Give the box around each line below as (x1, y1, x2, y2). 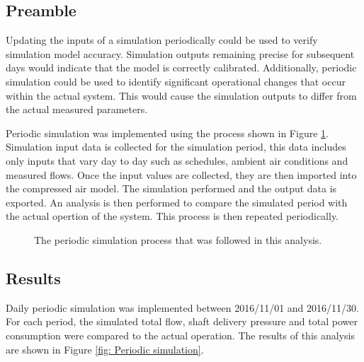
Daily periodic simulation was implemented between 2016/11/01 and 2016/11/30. (6, 300, 359, 315)
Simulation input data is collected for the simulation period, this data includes (6, 139, 346, 154)
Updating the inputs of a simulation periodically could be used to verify (6, 33, 318, 47)
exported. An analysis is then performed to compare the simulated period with (6, 194, 348, 209)
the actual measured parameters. (6, 102, 148, 117)
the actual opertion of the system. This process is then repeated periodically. (6, 209, 339, 223)
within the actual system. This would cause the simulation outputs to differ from (6, 88, 357, 103)
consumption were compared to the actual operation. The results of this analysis (6, 327, 355, 342)
